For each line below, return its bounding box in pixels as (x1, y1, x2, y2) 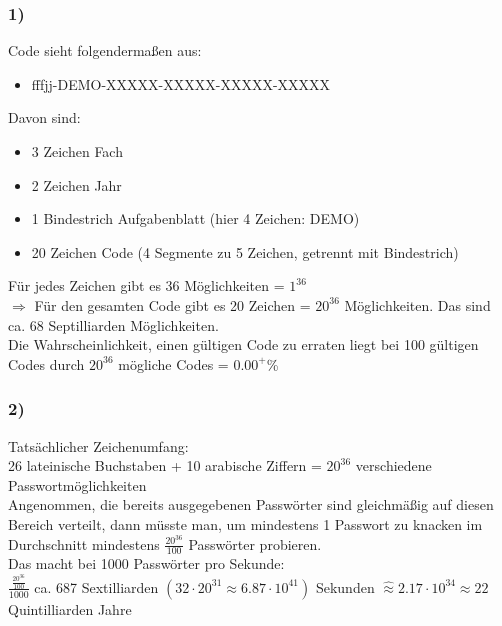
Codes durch (8, 353, 85, 374)
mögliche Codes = (118, 353, 229, 374)
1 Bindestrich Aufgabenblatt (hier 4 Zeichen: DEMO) (31, 208, 360, 229)
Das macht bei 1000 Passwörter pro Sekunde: (8, 553, 285, 574)
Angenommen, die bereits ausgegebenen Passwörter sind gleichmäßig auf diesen (8, 494, 494, 515)
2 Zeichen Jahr (31, 174, 122, 195)
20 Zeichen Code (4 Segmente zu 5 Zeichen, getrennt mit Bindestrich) (31, 241, 459, 262)
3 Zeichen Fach (31, 141, 123, 161)
